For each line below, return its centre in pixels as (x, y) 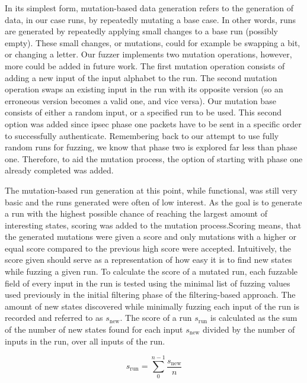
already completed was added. (59, 170)
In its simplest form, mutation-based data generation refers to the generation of (149, 8)
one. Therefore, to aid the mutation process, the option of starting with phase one (154, 158)
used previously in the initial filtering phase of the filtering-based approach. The (150, 295)
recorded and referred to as (54, 318)
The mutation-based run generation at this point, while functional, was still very (151, 190)
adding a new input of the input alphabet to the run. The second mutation (141, 77)
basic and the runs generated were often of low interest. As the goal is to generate (153, 202)
